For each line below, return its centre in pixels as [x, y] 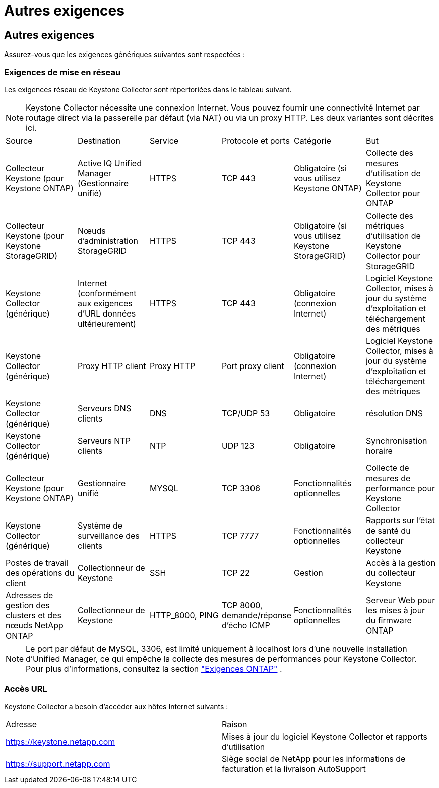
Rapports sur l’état [400, 520]
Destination [99, 141]
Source [19, 141]
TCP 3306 [241, 488]
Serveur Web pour [400, 600]
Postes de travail [37, 563]
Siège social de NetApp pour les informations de [314, 758]
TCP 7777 [240, 535]
